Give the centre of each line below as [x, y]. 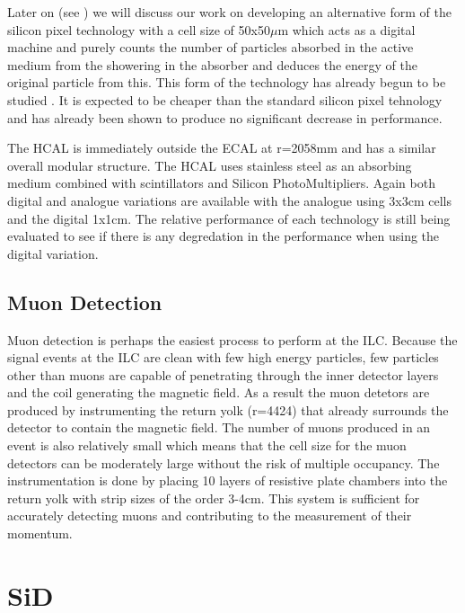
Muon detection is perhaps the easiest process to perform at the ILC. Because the [232, 339]
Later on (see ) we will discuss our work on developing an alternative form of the [229, 12]
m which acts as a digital [347, 29]
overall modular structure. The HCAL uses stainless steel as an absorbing [210, 165]
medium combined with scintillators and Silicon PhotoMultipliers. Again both [221, 183]
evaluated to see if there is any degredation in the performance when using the [224, 236]
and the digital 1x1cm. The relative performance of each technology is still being [229, 218]
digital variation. [53, 253]
